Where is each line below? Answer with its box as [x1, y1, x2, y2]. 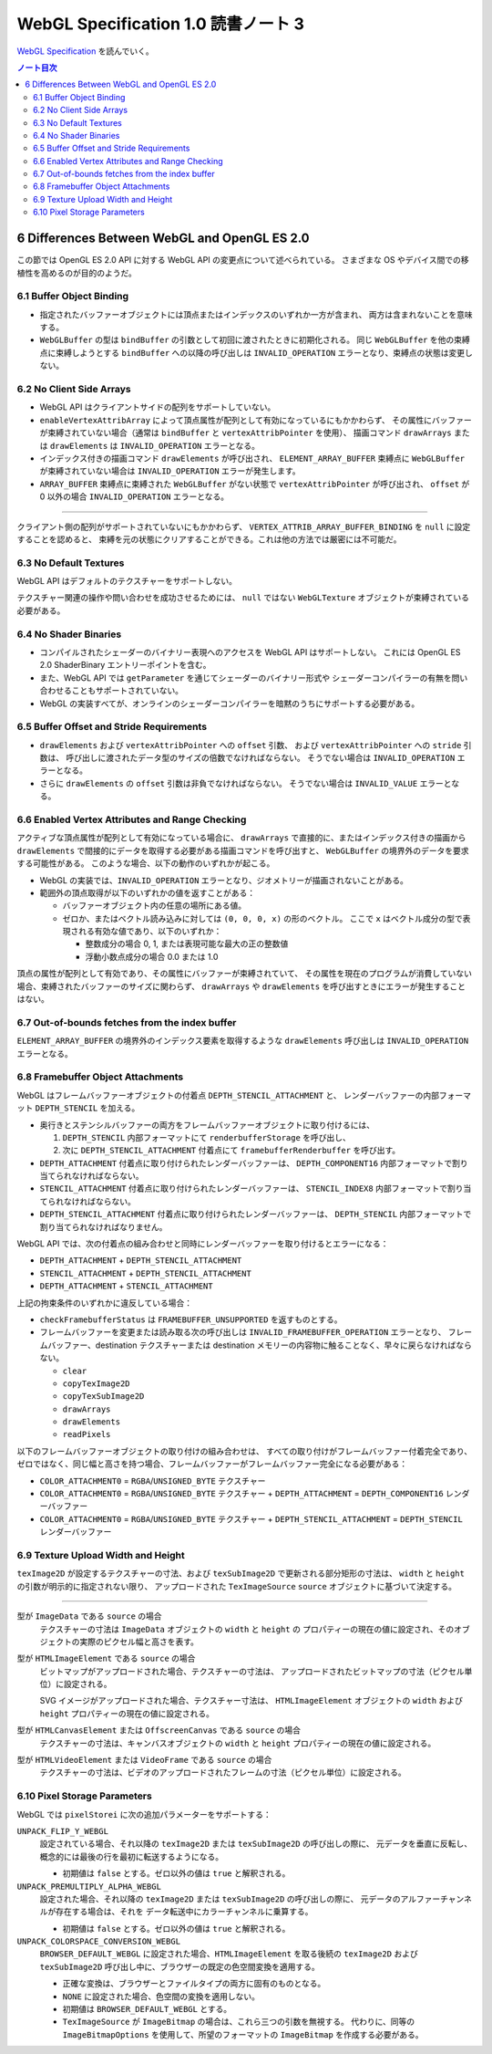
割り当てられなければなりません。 [39, 1221, 168, 1232]
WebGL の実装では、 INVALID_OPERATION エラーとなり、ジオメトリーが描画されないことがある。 [39, 874, 409, 885]
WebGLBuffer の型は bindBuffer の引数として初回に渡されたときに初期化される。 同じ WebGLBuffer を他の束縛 [39, 334, 470, 346]
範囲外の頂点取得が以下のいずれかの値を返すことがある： [39, 887, 255, 898]
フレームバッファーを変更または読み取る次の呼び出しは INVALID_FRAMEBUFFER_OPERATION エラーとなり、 [39, 1327, 446, 1338]
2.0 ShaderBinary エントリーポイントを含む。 [39, 660, 211, 671]
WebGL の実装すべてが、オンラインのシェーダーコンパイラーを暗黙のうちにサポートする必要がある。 [39, 698, 420, 709]
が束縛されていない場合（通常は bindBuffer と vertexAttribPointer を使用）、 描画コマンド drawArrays [39, 427, 452, 438]
